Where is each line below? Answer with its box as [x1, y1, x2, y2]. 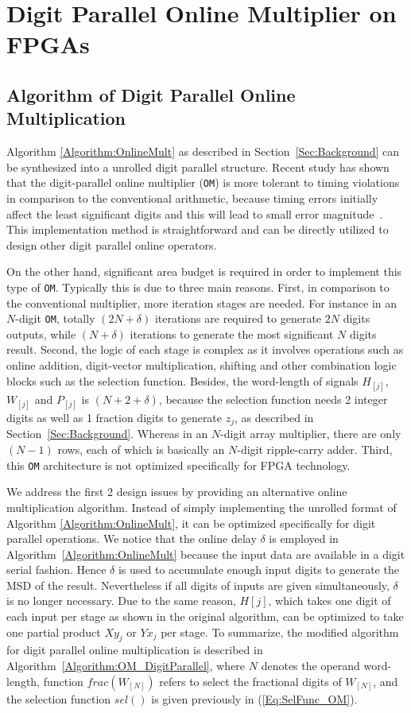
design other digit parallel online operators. [6, 236, 217, 253]
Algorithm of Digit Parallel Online [6, 82, 296, 107]
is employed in [269, 530, 339, 547]
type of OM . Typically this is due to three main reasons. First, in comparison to [6, 278, 390, 295]
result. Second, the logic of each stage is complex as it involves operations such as [6, 341, 404, 358]
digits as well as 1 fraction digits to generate [6, 409, 223, 426]
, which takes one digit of [268, 592, 391, 609]
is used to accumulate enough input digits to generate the [118, 561, 399, 578]
